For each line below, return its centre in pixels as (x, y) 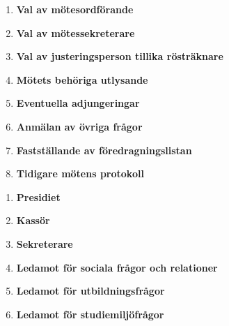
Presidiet (38, 197)
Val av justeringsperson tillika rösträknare (120, 56)
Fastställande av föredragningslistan (104, 150)
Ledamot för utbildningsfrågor (90, 291)
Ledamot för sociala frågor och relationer (117, 267)
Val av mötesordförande (75, 9)
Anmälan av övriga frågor (79, 126)
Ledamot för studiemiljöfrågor (90, 314)
